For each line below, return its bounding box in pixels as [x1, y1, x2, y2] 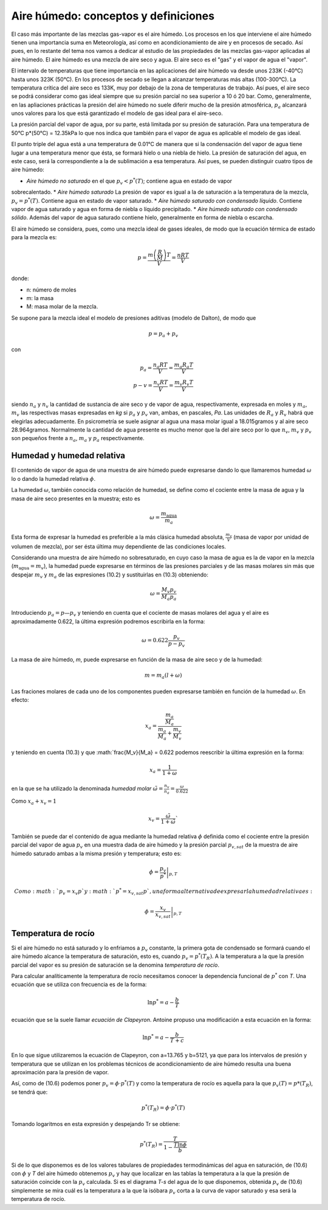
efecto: [11, 696, 29, 704]
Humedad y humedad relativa [11, 450, 126, 461]
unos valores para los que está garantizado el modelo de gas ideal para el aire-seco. [11, 110, 223, 117]
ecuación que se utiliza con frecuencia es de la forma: [11, 981, 147, 988]
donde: [11, 275, 30, 282]
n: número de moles [26, 286, 77, 293]
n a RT [152, 361, 168, 369]
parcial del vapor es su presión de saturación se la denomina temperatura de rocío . [11, 961, 220, 968]
